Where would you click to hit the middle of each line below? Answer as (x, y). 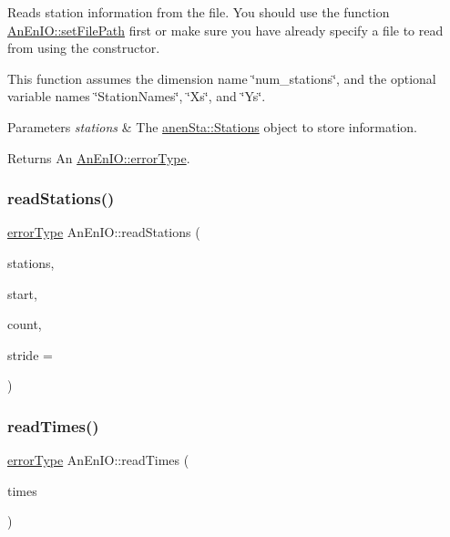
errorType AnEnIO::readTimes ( (98, 460)
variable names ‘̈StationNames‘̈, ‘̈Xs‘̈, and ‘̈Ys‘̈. (137, 96)
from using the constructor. (84, 48)
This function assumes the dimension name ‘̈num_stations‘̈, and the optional (222, 78)
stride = (30, 354)
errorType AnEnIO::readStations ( (104, 232)
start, (22, 293)
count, (25, 324)
